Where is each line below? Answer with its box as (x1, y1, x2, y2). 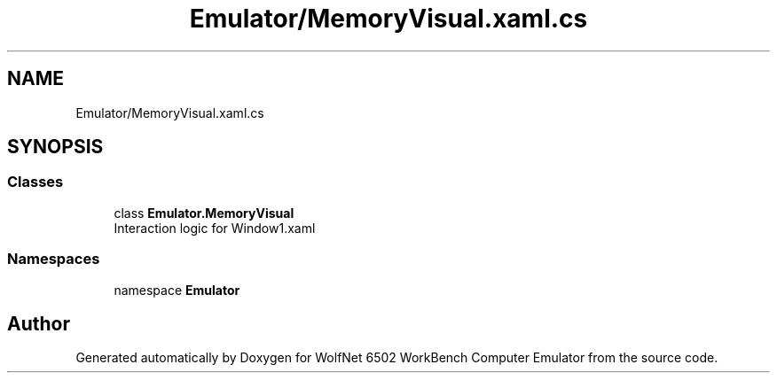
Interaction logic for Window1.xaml (114, 220, 316, 236)
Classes (7, 173, 64, 191)
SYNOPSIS (7, 136, 104, 159)
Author (7, 312, 70, 335)
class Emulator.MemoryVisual (114, 205, 294, 221)
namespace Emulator (114, 282, 240, 298)
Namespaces (7, 250, 100, 268)
